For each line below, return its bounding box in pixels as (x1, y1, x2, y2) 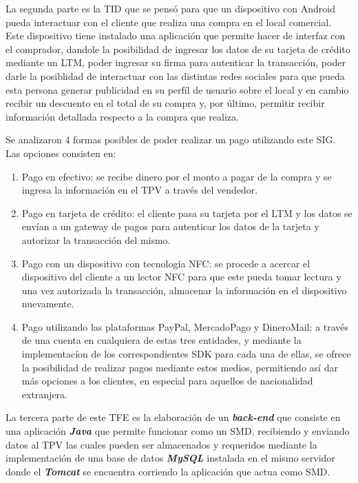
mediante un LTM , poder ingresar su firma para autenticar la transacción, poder (6, 55, 346, 70)
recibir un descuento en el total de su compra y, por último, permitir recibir (6, 96, 325, 110)
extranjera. (21, 387, 68, 401)
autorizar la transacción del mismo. (21, 232, 171, 247)
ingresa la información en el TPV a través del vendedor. (21, 183, 258, 197)
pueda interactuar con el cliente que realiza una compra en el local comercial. (6, 14, 332, 29)
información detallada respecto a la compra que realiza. (6, 109, 239, 123)
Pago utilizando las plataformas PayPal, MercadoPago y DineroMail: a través (21, 319, 349, 333)
